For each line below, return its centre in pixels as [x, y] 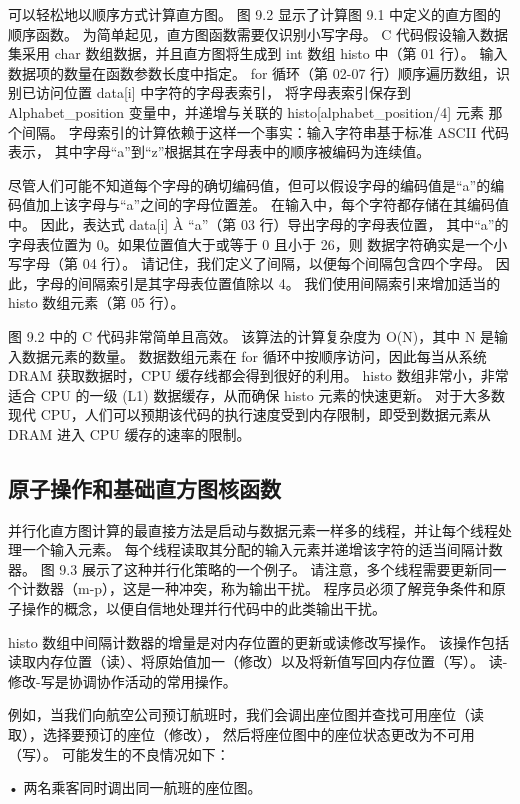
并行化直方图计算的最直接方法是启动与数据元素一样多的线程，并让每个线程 [253, 529]
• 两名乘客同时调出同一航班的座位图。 [135, 787]
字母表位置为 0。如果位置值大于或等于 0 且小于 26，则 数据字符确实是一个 [251, 243]
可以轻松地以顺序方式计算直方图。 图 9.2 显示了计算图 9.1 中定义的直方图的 [255, 14]
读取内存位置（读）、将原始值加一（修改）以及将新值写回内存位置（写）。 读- [258, 661]
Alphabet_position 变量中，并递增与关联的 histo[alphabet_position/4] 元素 [246, 111]
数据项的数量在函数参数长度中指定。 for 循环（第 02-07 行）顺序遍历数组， [252, 72]
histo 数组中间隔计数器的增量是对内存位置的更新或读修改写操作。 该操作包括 [258, 641]
